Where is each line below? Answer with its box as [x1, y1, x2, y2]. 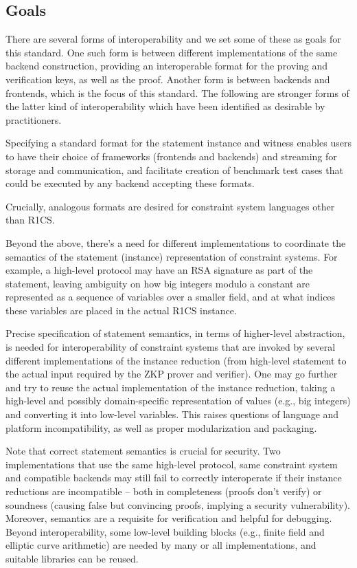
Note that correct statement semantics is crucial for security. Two [5, 444, 281, 458]
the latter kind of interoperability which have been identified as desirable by [5, 99, 325, 113]
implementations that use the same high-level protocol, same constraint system [5, 457, 338, 471]
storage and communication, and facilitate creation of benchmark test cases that [5, 162, 343, 177]
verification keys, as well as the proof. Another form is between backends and [5, 72, 330, 86]
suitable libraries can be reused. [5, 551, 139, 565]
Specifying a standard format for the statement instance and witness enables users [5, 135, 352, 150]
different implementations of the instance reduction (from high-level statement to [5, 353, 347, 367]
